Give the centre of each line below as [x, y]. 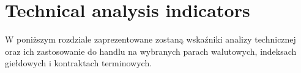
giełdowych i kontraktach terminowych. [79, 63]
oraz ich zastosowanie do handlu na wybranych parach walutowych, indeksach [151, 51]
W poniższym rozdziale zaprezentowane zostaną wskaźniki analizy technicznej [150, 39]
